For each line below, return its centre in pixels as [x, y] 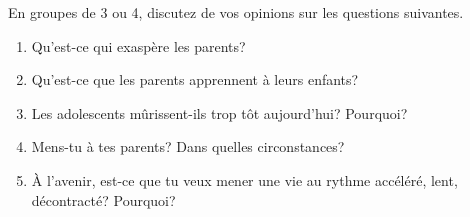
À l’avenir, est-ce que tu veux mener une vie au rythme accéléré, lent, [244, 179]
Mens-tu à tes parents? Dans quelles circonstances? [188, 146]
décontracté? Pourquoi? [103, 199]
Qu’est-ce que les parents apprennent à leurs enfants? [195, 79]
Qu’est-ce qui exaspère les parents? [138, 45]
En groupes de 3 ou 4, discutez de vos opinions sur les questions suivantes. [236, 12]
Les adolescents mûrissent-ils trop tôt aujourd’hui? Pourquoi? [219, 112]
